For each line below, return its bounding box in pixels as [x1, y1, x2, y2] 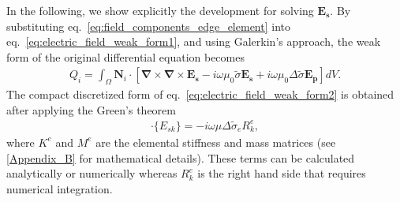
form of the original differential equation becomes [6, 48, 245, 65]
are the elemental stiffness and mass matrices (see [95, 133, 336, 150]
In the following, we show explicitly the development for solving [6, 2, 314, 18]
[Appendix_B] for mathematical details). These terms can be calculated [6, 149, 355, 166]
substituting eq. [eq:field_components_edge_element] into [6, 17, 290, 34]
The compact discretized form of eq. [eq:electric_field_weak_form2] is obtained [6, 86, 394, 103]
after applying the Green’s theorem [6, 101, 176, 118]
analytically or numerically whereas [6, 165, 178, 181]
